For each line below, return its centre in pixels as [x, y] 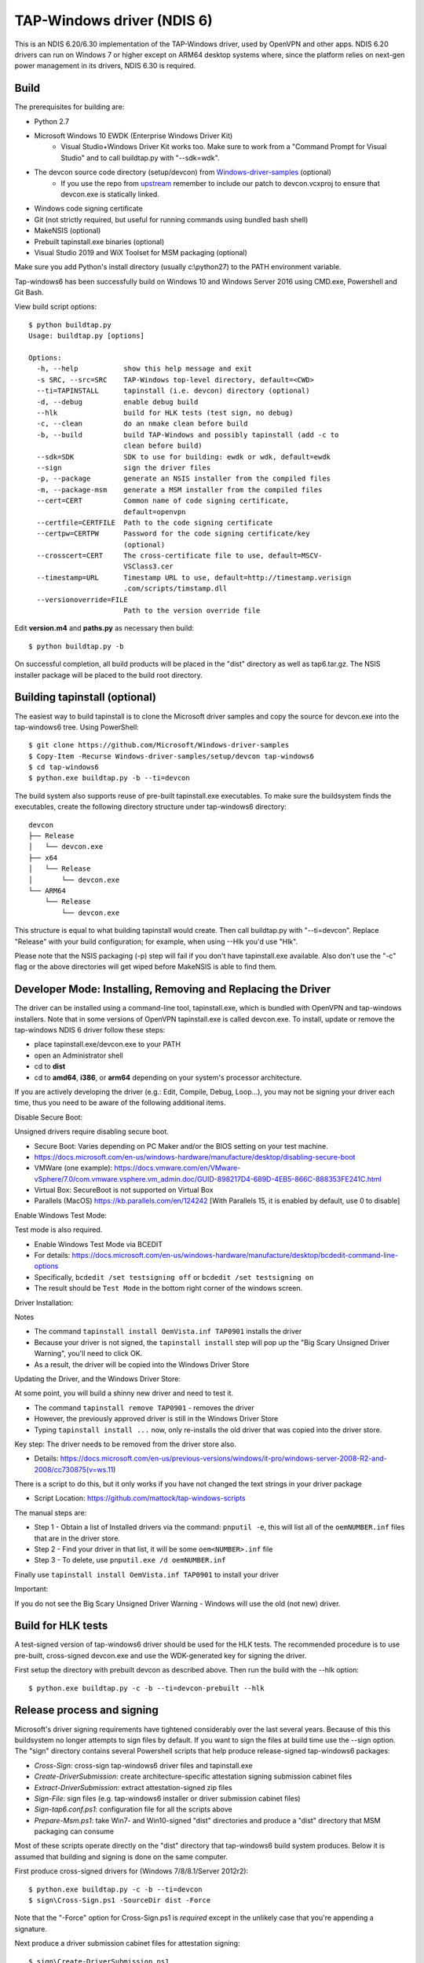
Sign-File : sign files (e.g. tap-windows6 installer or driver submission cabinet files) [168, 1798]
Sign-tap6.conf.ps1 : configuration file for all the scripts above [133, 1809]
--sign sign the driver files [124, 468]
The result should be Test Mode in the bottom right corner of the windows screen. [168, 1289]
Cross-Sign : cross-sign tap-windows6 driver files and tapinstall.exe [143, 1765]
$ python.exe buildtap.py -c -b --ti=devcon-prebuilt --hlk [146, 1688]
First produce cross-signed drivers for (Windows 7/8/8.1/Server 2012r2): [132, 1871]
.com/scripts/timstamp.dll [175, 589]
